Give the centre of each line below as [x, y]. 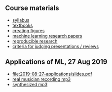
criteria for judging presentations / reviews [56, 46]
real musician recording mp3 [41, 79]
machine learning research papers [47, 36]
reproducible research [35, 41]
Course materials [32, 8]
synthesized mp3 [30, 84]
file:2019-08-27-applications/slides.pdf [52, 74]
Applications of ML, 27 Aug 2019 [56, 62]
